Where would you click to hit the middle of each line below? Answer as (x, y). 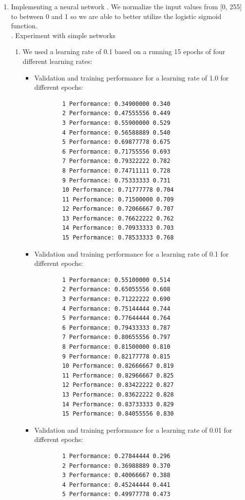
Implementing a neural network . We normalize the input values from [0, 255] (126, 6)
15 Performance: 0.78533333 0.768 (118, 238)
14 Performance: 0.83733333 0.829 (118, 404)
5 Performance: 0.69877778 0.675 (116, 142)
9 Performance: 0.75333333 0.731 (116, 180)
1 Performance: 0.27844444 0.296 (116, 456)
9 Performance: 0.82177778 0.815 (116, 356)
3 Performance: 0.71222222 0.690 (116, 299)
